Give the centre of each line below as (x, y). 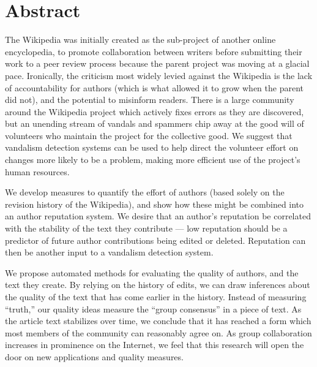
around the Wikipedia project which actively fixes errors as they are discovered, (155, 111)
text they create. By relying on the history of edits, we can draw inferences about (158, 285)
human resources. (37, 171)
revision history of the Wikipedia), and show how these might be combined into (155, 204)
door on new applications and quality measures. (94, 356)
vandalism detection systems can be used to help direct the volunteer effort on (152, 147)
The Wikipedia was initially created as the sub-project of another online (140, 40)
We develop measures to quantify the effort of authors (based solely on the (145, 192)
